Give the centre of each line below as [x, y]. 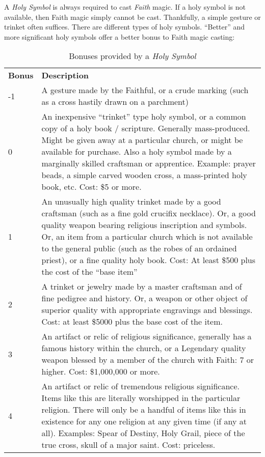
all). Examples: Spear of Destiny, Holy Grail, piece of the [143, 433]
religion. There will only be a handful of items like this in [144, 410]
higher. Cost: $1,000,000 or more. [101, 372]
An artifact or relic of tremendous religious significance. [140, 386]
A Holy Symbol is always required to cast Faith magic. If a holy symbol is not [125, 7]
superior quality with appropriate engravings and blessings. [147, 310]
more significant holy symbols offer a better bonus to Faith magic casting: [120, 36]
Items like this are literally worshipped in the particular [141, 398]
